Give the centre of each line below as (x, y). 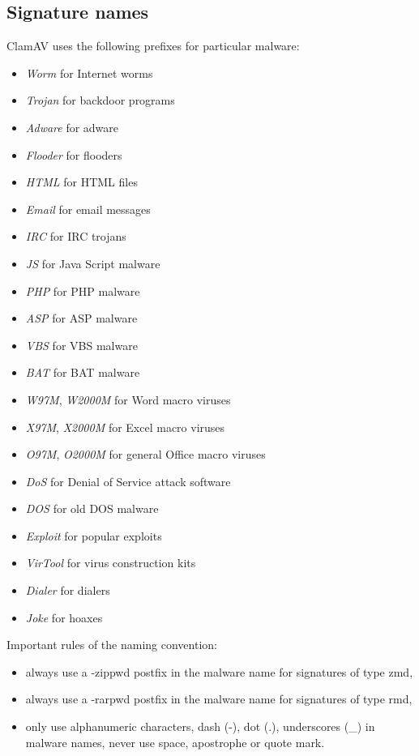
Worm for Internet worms (89, 73)
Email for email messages (88, 209)
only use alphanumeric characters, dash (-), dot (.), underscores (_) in (200, 726)
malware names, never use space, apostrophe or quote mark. (175, 742)
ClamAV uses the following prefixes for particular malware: (153, 46)
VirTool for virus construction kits (111, 563)
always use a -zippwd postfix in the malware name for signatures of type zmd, (219, 671)
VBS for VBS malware (81, 345)
